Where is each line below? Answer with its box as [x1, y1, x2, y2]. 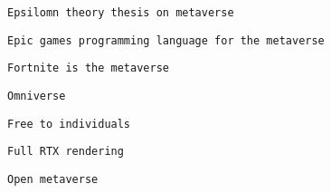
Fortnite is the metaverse [7, 62, 169, 75]
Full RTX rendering [7, 145, 124, 159]
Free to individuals [7, 117, 131, 130]
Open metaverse [7, 172, 99, 186]
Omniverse [7, 89, 66, 102]
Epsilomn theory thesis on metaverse [7, 6, 234, 19]
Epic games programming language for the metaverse [7, 34, 325, 47]
